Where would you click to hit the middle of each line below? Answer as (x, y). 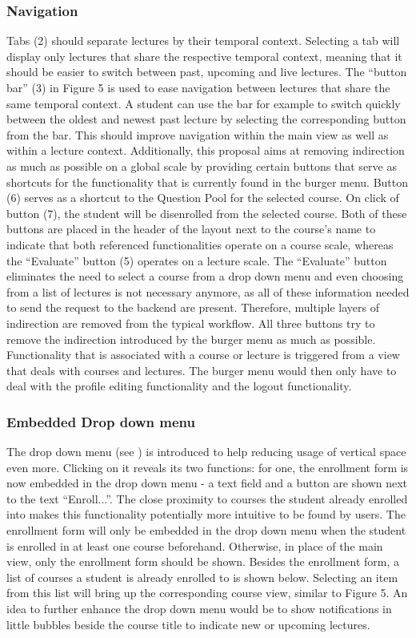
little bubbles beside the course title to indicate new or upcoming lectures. (188, 624)
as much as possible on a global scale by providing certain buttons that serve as (202, 166)
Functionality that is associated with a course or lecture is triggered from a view (203, 355)
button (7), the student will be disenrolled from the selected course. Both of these (207, 213)
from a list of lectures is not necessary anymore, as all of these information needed (208, 291)
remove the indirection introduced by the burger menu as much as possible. (191, 339)
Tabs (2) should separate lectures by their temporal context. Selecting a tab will (203, 40)
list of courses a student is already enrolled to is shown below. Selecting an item (202, 577)
